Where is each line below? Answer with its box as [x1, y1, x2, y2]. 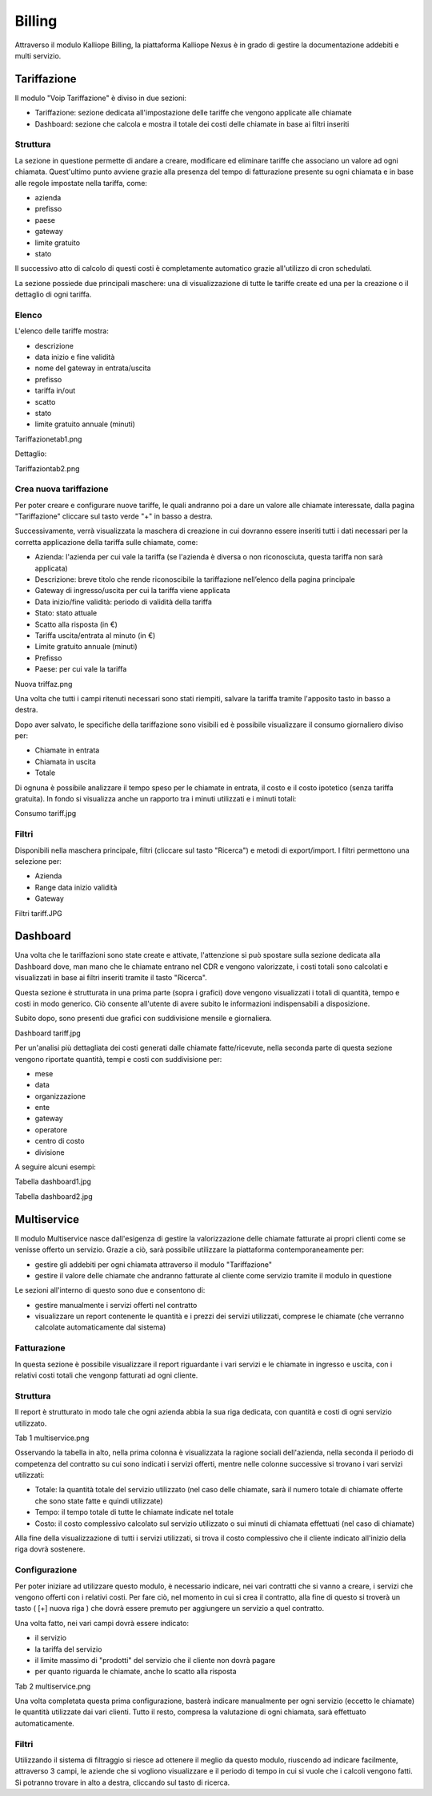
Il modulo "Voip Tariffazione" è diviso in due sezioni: [14, 93, 187, 103]
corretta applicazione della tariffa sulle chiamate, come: [14, 537, 198, 547]
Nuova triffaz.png [14, 679, 73, 688]
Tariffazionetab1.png [14, 434, 82, 444]
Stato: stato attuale [34, 608, 98, 618]
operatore [34, 1124, 68, 1134]
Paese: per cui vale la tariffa [34, 664, 127, 674]
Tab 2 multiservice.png [14, 1681, 91, 1691]
